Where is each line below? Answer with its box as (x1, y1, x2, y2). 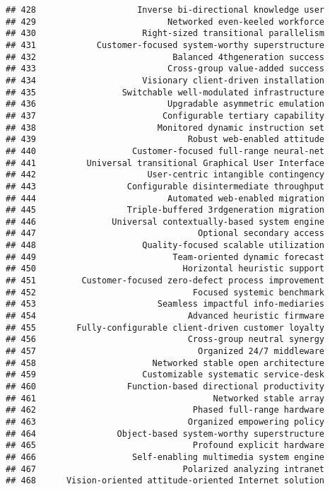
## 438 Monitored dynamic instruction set (6, 122, 325, 133)
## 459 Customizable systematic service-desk (6, 370, 325, 380)
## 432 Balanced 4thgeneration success (6, 52, 325, 62)
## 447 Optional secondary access (6, 228, 325, 239)
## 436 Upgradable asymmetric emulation (6, 99, 325, 110)
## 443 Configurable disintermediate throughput (6, 181, 325, 192)
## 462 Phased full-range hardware (6, 405, 325, 416)
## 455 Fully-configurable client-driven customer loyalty (6, 322, 325, 333)
